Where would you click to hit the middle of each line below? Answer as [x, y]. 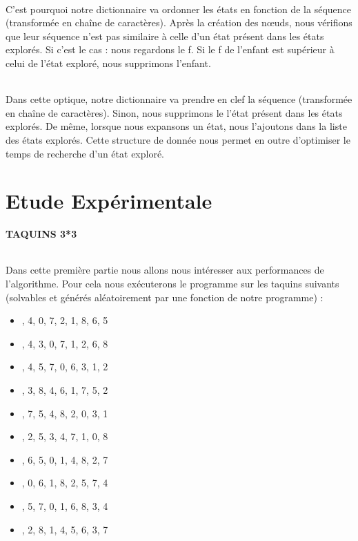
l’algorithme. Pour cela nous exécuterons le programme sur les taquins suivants [172, 284]
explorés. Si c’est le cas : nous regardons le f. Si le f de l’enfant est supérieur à [170, 49]
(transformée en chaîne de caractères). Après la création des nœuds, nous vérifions [179, 22]
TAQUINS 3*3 [41, 234]
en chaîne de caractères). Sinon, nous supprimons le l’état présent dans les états [174, 112]
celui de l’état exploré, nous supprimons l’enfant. [108, 63]
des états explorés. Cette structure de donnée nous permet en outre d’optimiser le [178, 139]
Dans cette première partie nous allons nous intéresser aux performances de [165, 270]
